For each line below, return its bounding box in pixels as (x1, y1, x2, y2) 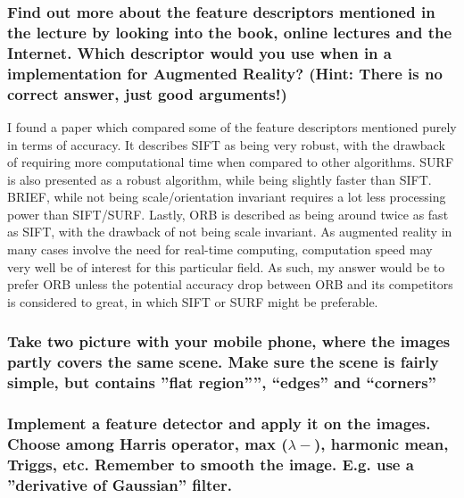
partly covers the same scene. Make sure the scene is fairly (7, 351, 439, 373)
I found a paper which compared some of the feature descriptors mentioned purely (7, 117, 457, 136)
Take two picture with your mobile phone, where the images (7, 330, 451, 353)
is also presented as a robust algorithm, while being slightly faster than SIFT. (7, 170, 432, 188)
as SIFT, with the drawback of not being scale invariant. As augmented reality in (7, 222, 452, 241)
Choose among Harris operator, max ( (7, 432, 288, 454)
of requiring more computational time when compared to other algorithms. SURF (7, 153, 454, 171)
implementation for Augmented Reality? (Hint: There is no (7, 62, 443, 84)
